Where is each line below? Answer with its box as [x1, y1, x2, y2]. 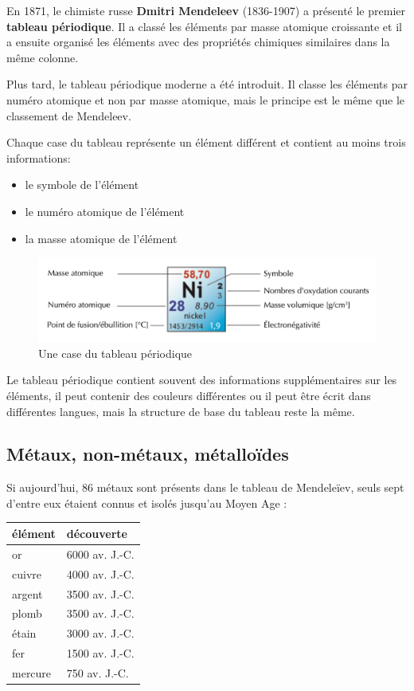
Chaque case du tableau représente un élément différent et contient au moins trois [6, 134, 406, 151]
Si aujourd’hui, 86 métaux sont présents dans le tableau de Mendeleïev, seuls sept [6, 479, 404, 496]
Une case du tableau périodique [38, 344, 193, 361]
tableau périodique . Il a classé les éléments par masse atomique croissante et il [6, 18, 402, 34]
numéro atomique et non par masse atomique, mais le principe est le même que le [6, 91, 405, 108]
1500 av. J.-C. [66, 645, 135, 662]
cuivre [12, 565, 41, 582]
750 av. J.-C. [66, 664, 129, 681]
